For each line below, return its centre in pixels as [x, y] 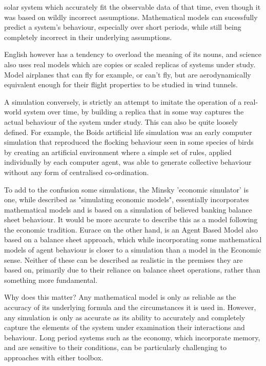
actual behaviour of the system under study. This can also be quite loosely [121, 121]
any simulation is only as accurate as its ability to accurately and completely [125, 317]
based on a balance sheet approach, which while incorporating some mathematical [133, 239]
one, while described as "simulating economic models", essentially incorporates [127, 199]
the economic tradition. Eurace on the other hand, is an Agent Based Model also [131, 229]
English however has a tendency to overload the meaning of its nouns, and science [133, 54]
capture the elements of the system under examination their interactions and [125, 327]
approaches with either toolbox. [54, 357]
